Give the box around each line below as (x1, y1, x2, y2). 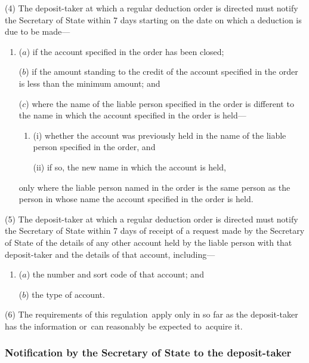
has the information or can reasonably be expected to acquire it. (5, 319, 243, 332)
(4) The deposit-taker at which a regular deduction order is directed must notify (5, 2, 298, 14)
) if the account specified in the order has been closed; (26, 45, 224, 57)
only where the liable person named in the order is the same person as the (18, 181, 291, 193)
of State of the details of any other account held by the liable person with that (5, 236, 292, 248)
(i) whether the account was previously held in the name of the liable (33, 129, 286, 141)
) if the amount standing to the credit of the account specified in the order (26, 65, 298, 78)
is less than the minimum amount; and (18, 77, 160, 89)
